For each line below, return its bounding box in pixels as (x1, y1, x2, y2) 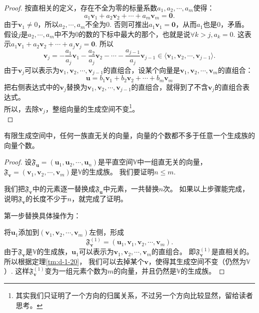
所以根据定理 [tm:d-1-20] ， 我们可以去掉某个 (4, 256, 144, 266)
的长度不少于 (25, 193, 68, 203)
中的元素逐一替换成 (32, 183, 96, 194)
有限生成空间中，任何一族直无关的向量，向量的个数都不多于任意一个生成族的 (4, 130, 255, 141)
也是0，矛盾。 (203, 19, 249, 29)
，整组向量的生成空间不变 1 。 (45, 102, 139, 114)
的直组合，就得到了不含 (131, 81, 208, 92)
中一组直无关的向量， (137, 156, 207, 167)
